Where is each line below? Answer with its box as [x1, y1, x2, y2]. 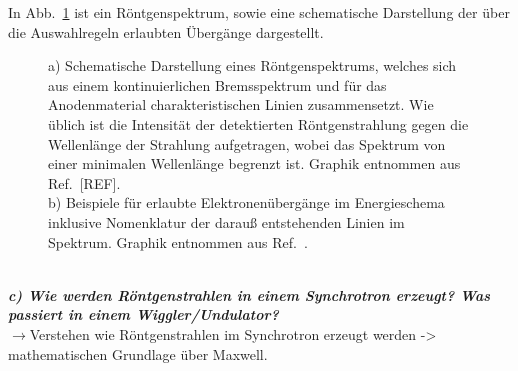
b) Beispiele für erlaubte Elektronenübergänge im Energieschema [48, 192, 445, 213]
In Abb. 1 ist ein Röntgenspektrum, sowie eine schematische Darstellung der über [8, 2, 510, 22]
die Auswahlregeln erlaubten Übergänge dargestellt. [8, 21, 324, 42]
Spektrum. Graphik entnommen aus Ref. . [48, 231, 308, 252]
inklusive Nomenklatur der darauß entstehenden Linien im [48, 211, 405, 232]
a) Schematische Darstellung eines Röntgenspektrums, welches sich [48, 55, 457, 76]
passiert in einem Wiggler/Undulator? [8, 304, 279, 325]
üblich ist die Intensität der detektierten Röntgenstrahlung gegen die [48, 113, 469, 134]
